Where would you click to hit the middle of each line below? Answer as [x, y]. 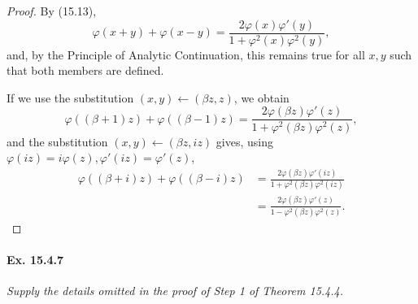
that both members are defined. [85, 70]
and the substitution [57, 141]
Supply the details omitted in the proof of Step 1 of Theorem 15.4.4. [175, 291]
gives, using [244, 141]
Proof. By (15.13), [52, 11]
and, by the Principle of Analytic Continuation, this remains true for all [186, 54]
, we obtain [261, 97]
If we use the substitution [70, 97]
